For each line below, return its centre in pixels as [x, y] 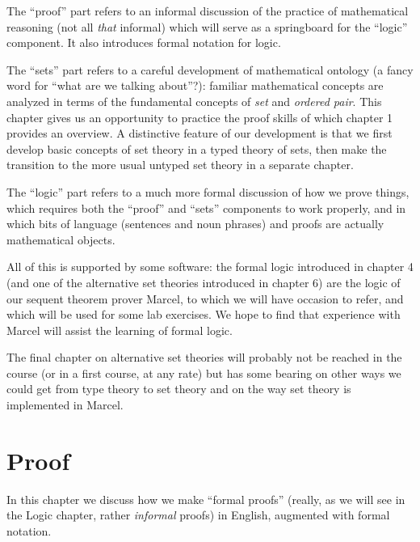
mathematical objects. [61, 239]
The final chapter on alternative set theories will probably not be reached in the [204, 357]
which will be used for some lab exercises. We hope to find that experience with [204, 314]
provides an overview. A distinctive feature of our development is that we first [199, 133]
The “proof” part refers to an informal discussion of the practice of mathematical [208, 11]
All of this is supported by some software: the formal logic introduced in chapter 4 [210, 267]
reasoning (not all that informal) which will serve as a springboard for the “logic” [207, 26]
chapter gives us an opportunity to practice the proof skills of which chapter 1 [200, 117]
